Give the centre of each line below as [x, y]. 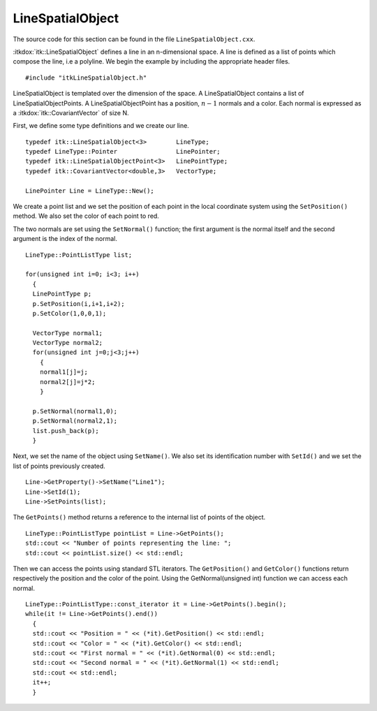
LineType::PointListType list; [79, 255]
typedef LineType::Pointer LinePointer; [123, 152]
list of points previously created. [59, 466]
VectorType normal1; [68, 333]
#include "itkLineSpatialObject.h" [86, 78]
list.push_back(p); [66, 431]
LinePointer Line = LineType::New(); [90, 191]
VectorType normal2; [68, 343]
